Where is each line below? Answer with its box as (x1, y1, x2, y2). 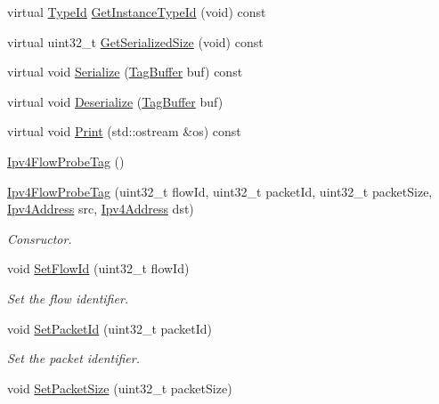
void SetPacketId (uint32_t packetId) (7, 319, 213, 337)
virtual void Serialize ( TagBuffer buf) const (7, 62, 243, 81)
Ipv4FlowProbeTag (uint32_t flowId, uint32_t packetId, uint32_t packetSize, (7, 182, 433, 200)
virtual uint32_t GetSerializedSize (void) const (7, 32, 264, 51)
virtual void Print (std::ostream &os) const (7, 122, 241, 141)
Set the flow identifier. (7, 288, 129, 307)
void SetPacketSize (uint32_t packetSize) (7, 378, 232, 397)
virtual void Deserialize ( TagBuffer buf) (7, 92, 224, 110)
